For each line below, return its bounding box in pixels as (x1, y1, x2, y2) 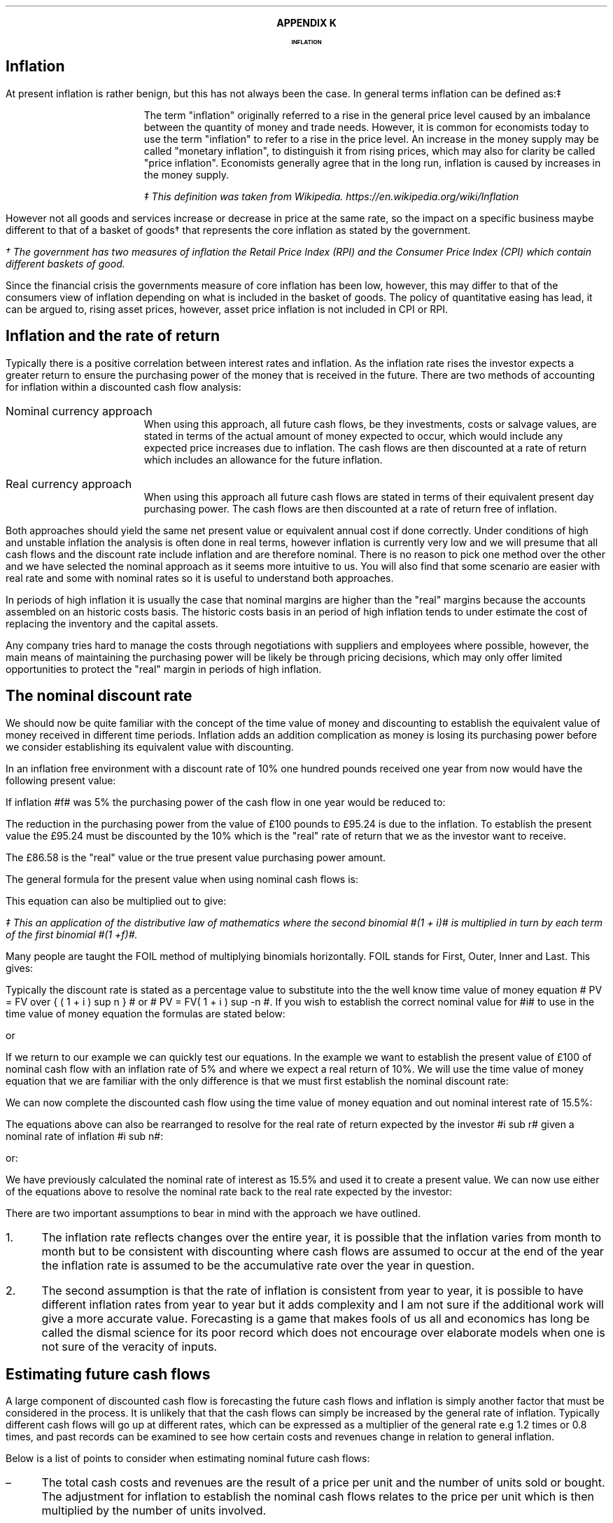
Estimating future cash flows (6, 1365, 211, 1383)
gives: (6, 961, 34, 974)
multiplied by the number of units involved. (41, 1503, 267, 1518)
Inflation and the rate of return (6, 327, 220, 345)
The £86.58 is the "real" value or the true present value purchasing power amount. (6, 851, 386, 863)
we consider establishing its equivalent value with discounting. (6, 740, 294, 753)
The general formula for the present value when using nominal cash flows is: (6, 872, 358, 885)
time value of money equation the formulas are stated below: (6, 1007, 286, 1020)
